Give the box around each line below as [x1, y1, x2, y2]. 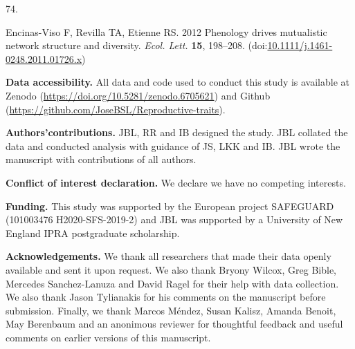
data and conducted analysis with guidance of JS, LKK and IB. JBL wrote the [6, 138, 340, 153]
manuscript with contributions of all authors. [6, 152, 197, 167]
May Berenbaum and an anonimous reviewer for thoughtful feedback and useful [6, 317, 343, 331]
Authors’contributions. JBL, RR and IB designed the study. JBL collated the [6, 125, 348, 140]
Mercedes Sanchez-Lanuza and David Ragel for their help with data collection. [6, 276, 339, 290]
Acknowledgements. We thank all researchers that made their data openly [6, 249, 331, 263]
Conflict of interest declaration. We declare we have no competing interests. [6, 175, 346, 189]
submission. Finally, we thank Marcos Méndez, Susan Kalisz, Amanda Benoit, [6, 303, 336, 317]
